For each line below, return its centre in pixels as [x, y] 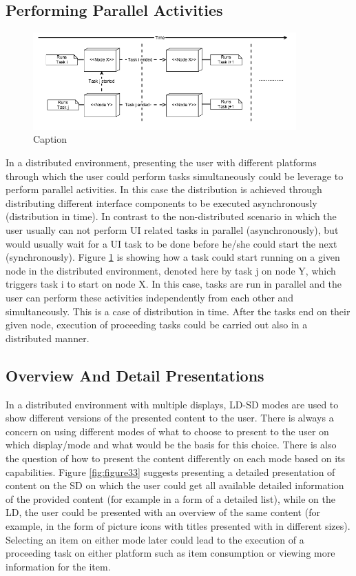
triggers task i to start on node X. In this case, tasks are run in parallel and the [174, 284]
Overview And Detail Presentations [135, 375]
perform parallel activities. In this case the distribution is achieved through [164, 189]
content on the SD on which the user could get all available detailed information [175, 485]
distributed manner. [48, 338]
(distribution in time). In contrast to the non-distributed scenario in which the [171, 216]
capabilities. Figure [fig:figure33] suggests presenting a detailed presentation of [170, 471]
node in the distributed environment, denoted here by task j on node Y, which [171, 270]
